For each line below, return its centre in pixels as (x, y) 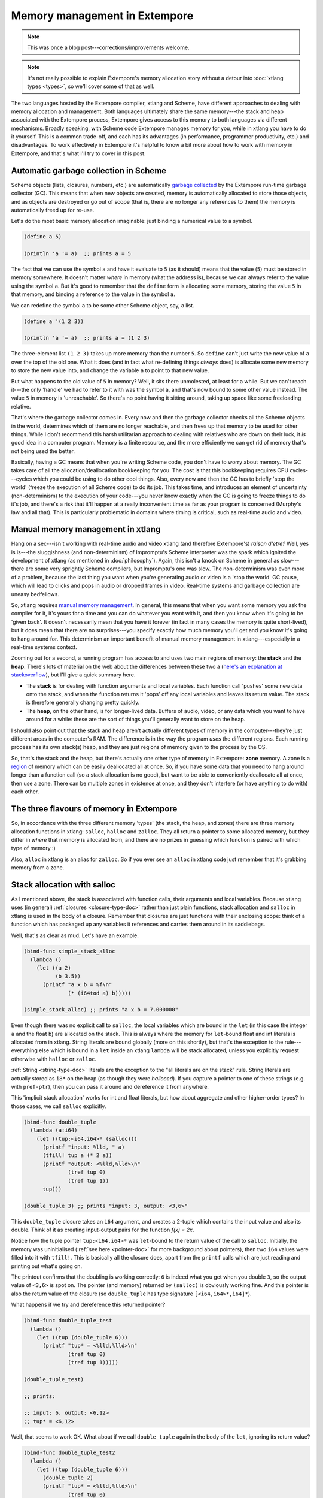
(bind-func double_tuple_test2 (70, 1452)
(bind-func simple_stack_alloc (70, 951)
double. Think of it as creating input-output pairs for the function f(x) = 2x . (103, 1230)
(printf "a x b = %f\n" (77, 985)
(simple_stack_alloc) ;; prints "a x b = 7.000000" (101, 1010)
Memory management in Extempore (102, 16)
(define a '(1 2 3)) (54, 321)
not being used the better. (43, 451)
